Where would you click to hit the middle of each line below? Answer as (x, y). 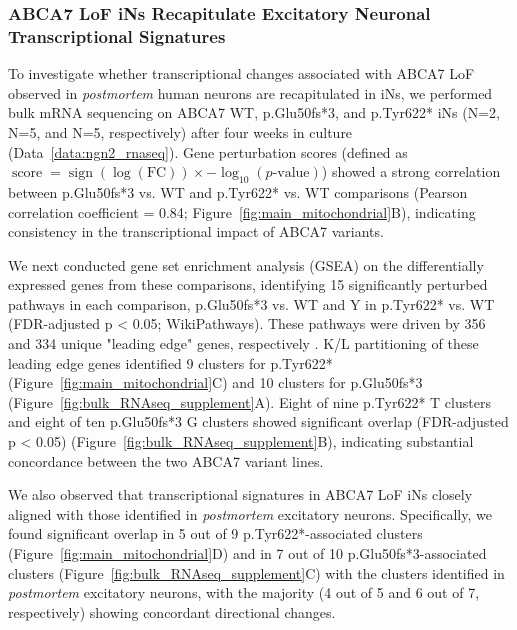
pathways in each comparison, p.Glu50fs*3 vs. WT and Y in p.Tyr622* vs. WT (251, 303)
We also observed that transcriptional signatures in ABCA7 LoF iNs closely (240, 494)
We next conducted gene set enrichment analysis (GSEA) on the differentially (246, 264)
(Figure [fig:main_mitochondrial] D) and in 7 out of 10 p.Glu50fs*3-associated (247, 553)
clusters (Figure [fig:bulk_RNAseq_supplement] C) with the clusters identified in (256, 572)
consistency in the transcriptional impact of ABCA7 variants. (196, 231)
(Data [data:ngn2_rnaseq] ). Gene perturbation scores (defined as (208, 151)
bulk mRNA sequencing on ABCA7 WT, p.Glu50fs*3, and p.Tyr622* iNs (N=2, (254, 112)
